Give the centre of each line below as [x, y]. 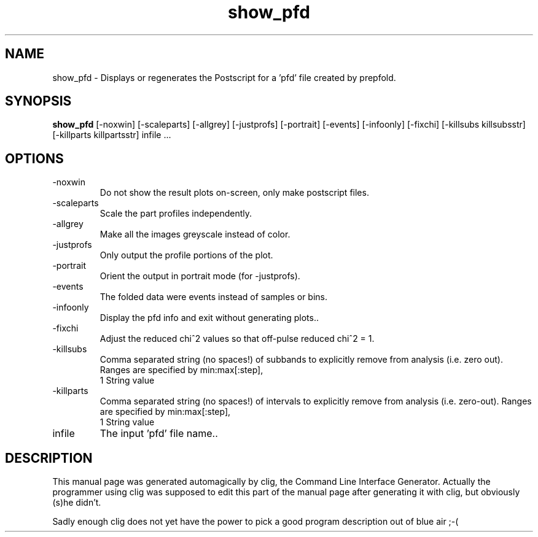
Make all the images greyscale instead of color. [195, 234]
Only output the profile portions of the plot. [186, 255]
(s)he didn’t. [77, 503]
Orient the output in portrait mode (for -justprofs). [200, 276]
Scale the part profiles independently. [176, 214]
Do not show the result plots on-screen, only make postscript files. [234, 193]
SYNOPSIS [38, 101]
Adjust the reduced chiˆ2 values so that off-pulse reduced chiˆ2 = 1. [237, 339]
